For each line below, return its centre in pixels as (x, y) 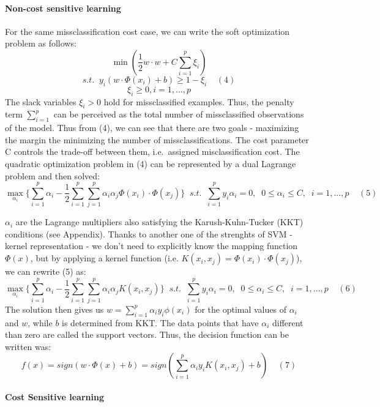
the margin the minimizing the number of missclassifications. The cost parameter (157, 139)
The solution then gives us (54, 309)
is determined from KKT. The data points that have (160, 322)
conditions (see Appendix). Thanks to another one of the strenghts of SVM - (149, 233)
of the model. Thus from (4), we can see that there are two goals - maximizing (152, 128)
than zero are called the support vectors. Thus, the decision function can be (147, 334)
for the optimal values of (240, 309)
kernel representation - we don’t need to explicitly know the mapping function (151, 246)
